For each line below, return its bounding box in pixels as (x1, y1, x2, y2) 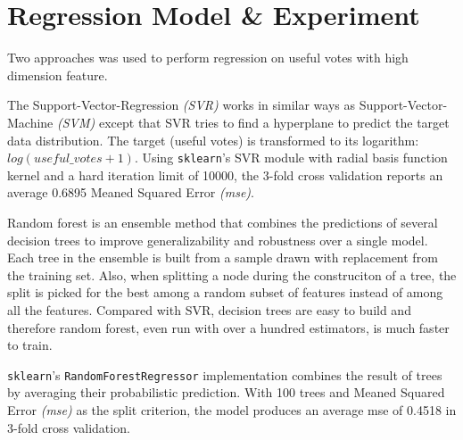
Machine (7, 112, 54, 131)
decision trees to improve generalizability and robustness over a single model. (7, 230, 428, 249)
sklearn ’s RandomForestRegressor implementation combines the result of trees (7, 365, 442, 384)
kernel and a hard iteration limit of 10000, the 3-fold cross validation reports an (7, 165, 443, 184)
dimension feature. (7, 65, 108, 84)
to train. (7, 336, 53, 354)
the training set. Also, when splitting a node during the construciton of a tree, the (7, 265, 457, 284)
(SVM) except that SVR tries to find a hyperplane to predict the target (57, 112, 450, 131)
